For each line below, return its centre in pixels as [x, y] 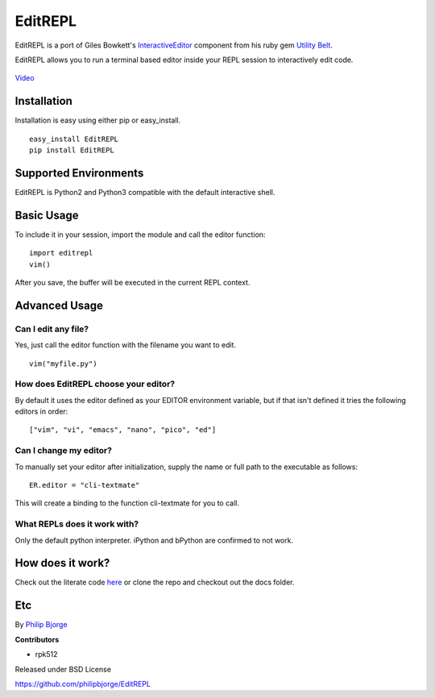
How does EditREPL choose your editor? [95, 384]
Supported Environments [79, 173]
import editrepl [61, 253]
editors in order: [41, 412]
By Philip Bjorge [41, 625]
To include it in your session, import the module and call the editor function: [140, 235]
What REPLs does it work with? [77, 524]
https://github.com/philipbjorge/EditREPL [83, 683]
